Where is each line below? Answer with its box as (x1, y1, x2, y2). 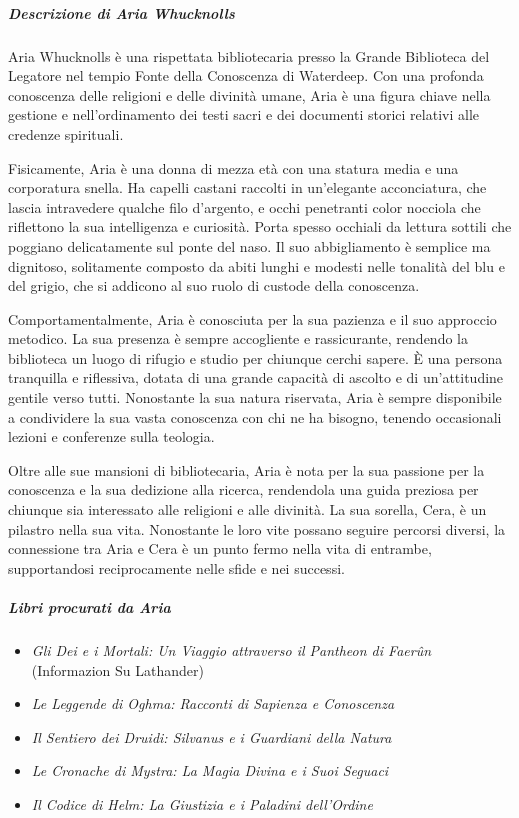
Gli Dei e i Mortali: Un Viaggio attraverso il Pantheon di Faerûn (31, 639, 432, 660)
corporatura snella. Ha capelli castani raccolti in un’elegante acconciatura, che (8, 177, 487, 198)
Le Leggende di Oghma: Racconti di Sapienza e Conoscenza (31, 693, 395, 714)
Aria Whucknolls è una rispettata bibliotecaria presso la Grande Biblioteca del (8, 45, 490, 66)
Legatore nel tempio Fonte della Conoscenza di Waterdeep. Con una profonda (8, 65, 484, 86)
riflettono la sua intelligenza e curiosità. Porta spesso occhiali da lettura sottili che (8, 216, 512, 237)
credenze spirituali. (8, 123, 124, 144)
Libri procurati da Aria (8, 597, 171, 617)
